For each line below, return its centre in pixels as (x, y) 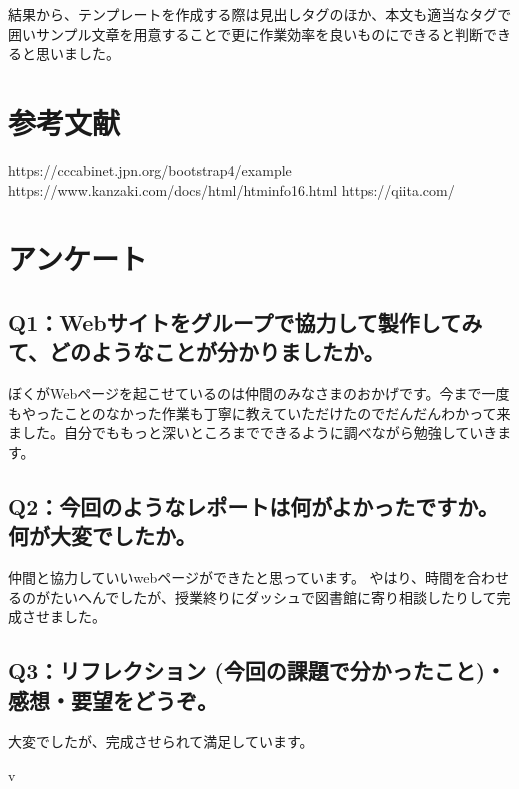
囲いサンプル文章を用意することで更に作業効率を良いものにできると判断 (245, 33)
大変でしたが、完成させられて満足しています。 (161, 741)
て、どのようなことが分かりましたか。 (196, 351)
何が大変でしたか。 (102, 535)
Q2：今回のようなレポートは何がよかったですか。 (253, 505)
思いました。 (77, 53)
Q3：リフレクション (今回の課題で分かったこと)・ (257, 670)
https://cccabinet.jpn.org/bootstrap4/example (150, 169)
